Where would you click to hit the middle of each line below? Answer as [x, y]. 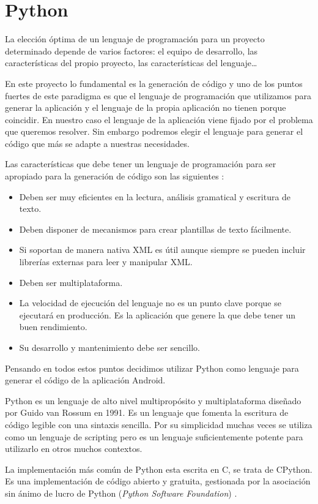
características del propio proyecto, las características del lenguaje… [131, 63]
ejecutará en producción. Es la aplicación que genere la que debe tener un [157, 314]
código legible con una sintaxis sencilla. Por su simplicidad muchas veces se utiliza [159, 424]
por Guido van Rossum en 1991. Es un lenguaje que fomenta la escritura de [147, 412]
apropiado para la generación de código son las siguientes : [115, 176]
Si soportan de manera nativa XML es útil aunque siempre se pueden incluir [162, 250]
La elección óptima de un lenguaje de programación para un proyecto [135, 39]
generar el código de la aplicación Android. [85, 380]
